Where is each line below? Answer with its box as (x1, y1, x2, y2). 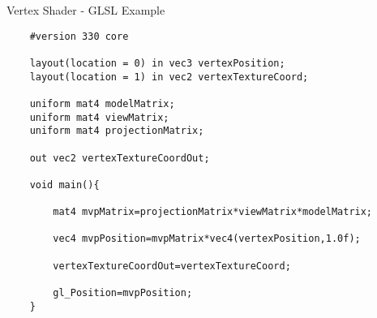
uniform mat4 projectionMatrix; (29, 125, 204, 137)
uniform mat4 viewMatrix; (29, 111, 169, 123)
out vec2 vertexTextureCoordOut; (29, 152, 210, 164)
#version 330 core (29, 30, 129, 42)
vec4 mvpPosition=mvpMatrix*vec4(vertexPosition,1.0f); (53, 233, 361, 245)
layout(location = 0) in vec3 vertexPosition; (29, 57, 285, 69)
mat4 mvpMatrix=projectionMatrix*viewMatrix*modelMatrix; (53, 206, 373, 218)
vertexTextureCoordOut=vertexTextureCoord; (53, 260, 291, 272)
